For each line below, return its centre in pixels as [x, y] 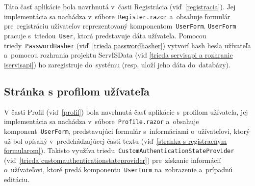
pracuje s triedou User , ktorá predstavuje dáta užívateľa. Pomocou [105, 35]
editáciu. [17, 179]
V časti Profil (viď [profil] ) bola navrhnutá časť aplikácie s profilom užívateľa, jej [126, 111]
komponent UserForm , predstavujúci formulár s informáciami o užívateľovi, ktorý [127, 131]
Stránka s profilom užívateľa [77, 91]
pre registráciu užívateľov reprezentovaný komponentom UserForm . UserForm [120, 26]
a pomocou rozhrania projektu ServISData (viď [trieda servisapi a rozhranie [118, 55]
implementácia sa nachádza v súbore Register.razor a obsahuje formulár [117, 16]
